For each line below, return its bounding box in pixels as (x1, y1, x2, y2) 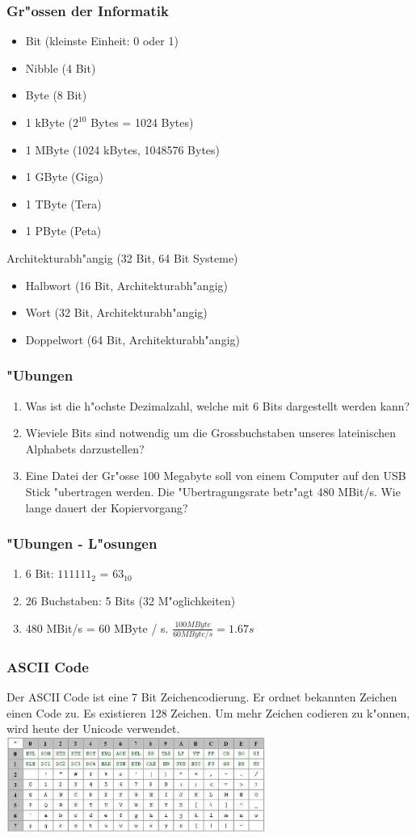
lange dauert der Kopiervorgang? (25, 499, 188, 516)
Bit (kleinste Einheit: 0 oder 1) (25, 32, 179, 49)
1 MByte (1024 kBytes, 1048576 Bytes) (25, 141, 221, 158)
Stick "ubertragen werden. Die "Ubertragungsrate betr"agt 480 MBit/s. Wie (25, 482, 401, 499)
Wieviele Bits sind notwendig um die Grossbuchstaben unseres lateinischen (25, 424, 397, 441)
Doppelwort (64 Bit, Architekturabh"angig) (25, 331, 240, 347)
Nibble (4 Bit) (25, 59, 96, 76)
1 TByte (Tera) (25, 195, 102, 212)
